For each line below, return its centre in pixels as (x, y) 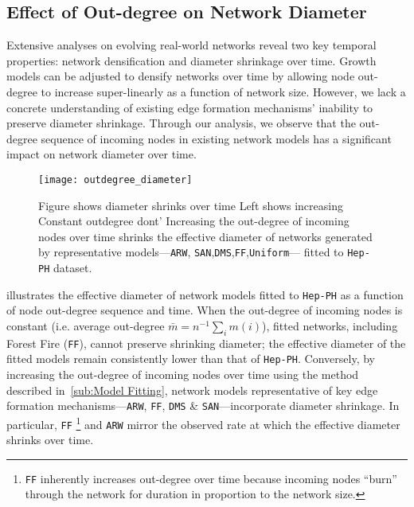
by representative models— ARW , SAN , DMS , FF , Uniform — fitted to (191, 252)
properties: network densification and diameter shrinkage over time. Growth (191, 60)
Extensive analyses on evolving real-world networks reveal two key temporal (191, 45)
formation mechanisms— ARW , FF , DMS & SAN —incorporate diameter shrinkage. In (203, 406)
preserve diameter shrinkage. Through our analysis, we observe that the (181, 123)
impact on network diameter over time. (102, 154)
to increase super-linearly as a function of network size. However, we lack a (223, 91)
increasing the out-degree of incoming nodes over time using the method (183, 374)
